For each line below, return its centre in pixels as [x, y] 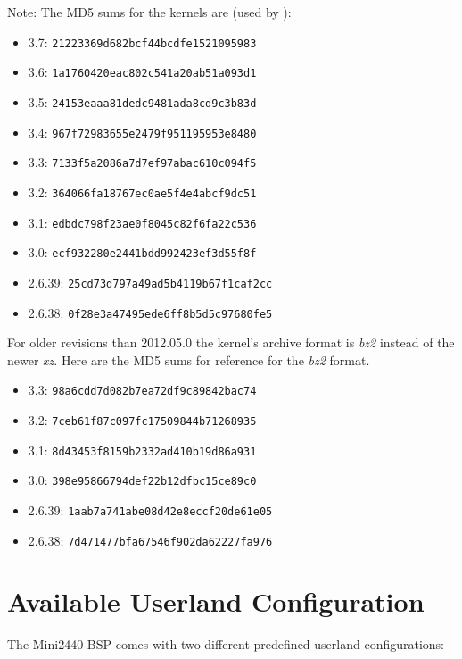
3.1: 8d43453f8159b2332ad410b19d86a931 [142, 450]
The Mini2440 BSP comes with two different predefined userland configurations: [226, 644]
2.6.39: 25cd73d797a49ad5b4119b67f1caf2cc [150, 282]
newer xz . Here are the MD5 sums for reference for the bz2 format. [189, 359]
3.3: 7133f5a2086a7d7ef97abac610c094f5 [142, 162]
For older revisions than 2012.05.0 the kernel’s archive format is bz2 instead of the [231, 342]
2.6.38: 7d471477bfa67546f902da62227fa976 [150, 540]
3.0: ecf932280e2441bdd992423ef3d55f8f [142, 252]
